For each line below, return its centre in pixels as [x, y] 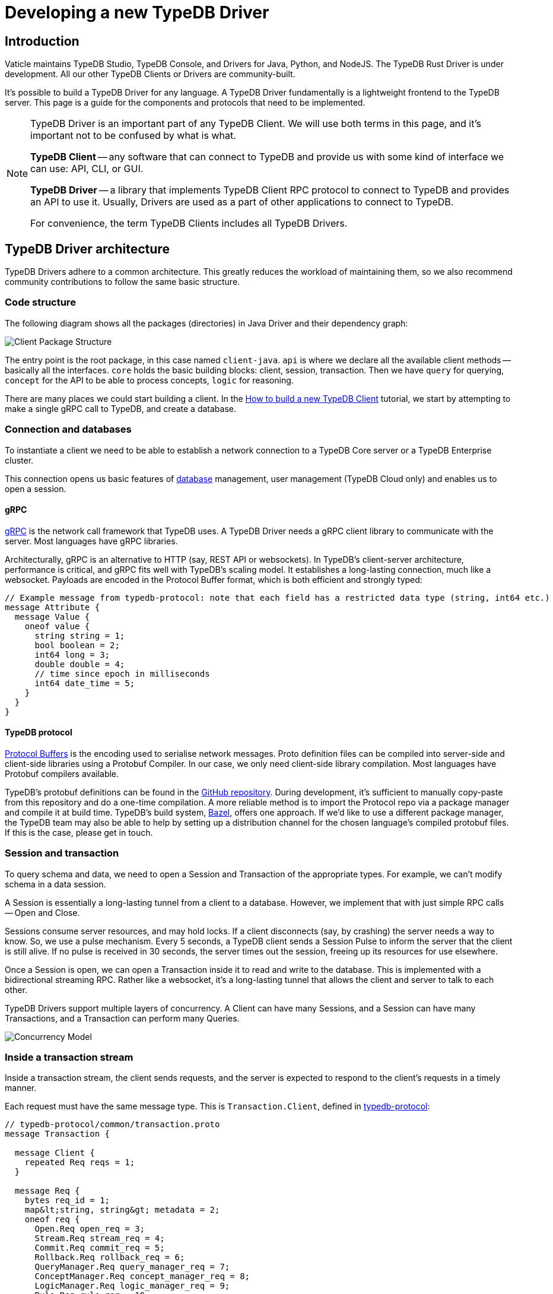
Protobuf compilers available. [62, 773]
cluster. [19, 460]
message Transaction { [58, 1134]
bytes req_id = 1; [67, 1201]
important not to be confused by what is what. [133, 136]
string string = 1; [80, 635]
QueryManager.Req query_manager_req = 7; [132, 1267]
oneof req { [52, 1220]
